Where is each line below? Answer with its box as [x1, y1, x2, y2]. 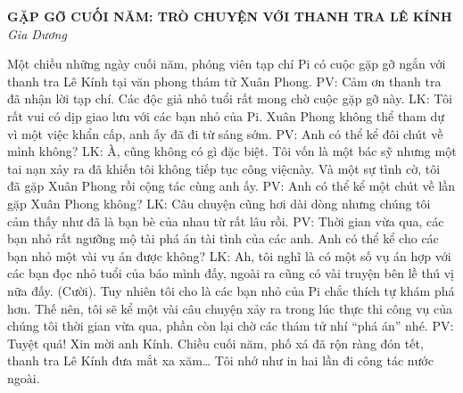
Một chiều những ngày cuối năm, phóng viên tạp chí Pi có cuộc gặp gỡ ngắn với [7, 54, 446, 73]
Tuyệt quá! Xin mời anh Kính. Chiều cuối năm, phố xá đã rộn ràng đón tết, [7, 333, 424, 352]
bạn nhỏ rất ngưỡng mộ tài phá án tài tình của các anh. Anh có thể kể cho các [7, 229, 439, 248]
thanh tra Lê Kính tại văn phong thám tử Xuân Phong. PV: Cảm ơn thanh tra [7, 71, 442, 90]
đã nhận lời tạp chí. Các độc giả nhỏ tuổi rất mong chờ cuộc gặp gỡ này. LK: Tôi [7, 89, 452, 108]
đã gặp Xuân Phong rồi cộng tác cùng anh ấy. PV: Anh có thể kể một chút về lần [7, 176, 456, 195]
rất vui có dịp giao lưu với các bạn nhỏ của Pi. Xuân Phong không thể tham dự [7, 106, 445, 125]
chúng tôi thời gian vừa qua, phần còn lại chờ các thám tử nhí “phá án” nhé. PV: [7, 316, 454, 335]
